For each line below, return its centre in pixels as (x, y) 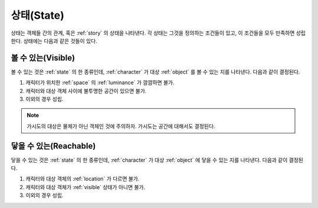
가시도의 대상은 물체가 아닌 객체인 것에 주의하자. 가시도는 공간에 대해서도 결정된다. (121, 126)
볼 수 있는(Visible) (43, 58)
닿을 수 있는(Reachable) (53, 146)
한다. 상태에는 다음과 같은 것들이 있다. (54, 41)
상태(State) (38, 15)
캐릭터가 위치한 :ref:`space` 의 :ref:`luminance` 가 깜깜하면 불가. (100, 83)
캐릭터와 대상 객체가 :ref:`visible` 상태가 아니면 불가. (85, 187)
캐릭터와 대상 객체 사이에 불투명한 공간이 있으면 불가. (86, 90)
